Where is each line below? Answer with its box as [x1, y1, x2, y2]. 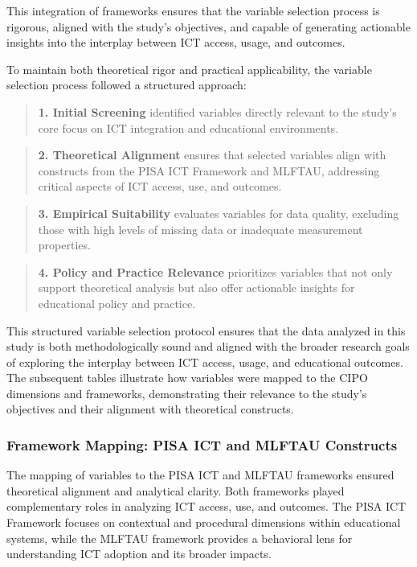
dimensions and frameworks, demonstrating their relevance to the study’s [6, 384, 367, 401]
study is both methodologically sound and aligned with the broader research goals [6, 338, 410, 355]
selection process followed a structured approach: [6, 76, 247, 93]
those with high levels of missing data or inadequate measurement [38, 220, 363, 237]
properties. [38, 236, 91, 253]
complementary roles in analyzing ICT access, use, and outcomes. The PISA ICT [6, 498, 407, 515]
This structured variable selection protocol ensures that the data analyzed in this [6, 322, 406, 339]
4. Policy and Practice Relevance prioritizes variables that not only [38, 263, 393, 280]
